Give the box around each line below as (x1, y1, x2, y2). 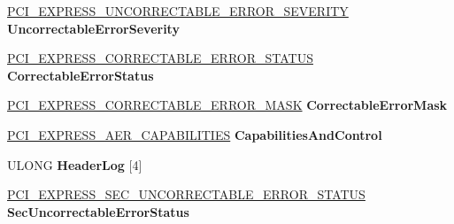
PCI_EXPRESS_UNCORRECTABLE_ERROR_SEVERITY (7, 2, 349, 19)
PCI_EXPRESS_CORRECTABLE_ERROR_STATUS (7, 49, 313, 67)
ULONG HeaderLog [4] (7, 155, 142, 174)
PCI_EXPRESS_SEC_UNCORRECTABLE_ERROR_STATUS (7, 185, 366, 204)
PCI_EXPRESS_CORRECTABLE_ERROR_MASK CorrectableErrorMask (7, 96, 448, 114)
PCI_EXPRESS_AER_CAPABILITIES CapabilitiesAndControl (7, 125, 382, 143)
